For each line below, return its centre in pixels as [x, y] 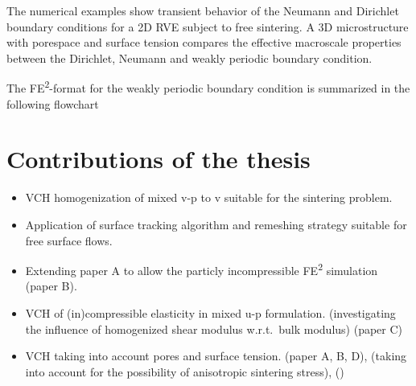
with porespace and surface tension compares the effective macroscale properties [204, 42]
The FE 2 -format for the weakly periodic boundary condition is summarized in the [208, 87]
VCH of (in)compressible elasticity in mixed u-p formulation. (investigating [210, 312]
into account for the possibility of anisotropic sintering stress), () [185, 371]
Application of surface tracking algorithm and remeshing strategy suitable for [216, 224]
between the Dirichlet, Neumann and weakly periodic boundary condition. [189, 57]
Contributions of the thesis [159, 159]
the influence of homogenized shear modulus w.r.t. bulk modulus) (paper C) [214, 329]
